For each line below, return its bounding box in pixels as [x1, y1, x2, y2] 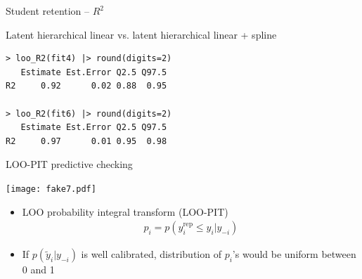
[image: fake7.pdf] [6, 183, 96, 194]
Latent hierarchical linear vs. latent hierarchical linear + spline [6, 27, 277, 41]
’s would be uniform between [232, 247, 356, 261]
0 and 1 [22, 262, 55, 277]
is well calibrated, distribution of [81, 247, 221, 261]
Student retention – [6, 4, 90, 18]
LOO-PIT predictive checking [6, 157, 133, 171]
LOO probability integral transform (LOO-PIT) [22, 204, 228, 219]
